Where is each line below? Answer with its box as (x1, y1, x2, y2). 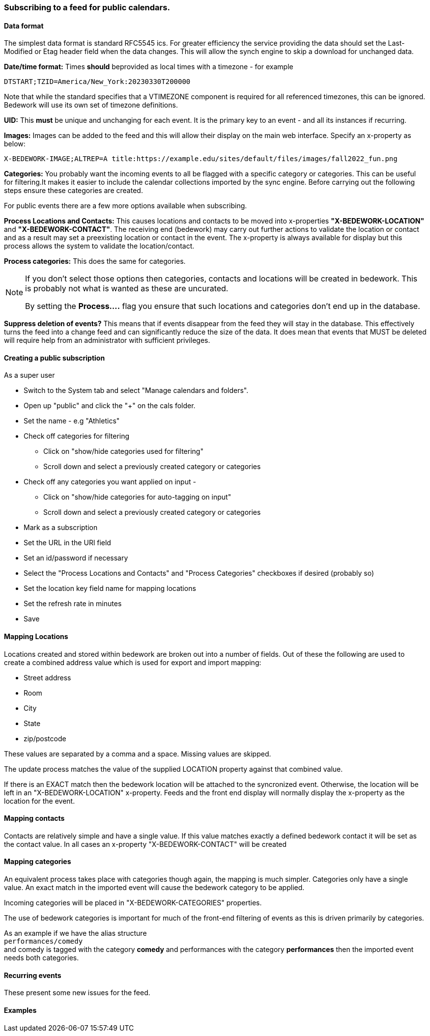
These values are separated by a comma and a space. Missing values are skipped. (4, 749, 271, 758)
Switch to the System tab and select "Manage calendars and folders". (24, 386, 249, 395)
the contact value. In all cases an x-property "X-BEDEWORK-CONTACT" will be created (4, 840, 287, 848)
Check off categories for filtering (24, 432, 130, 441)
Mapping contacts (4, 814, 65, 823)
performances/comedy (4, 937, 83, 946)
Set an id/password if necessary (24, 554, 128, 562)
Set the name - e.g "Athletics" (24, 417, 120, 425)
